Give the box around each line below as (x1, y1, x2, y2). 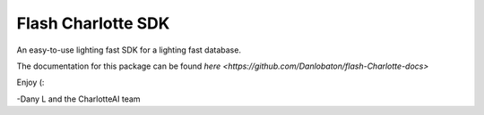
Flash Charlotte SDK (16, 13, 170, 33)
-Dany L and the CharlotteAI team (16, 94, 141, 104)
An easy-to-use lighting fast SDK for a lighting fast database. (16, 45, 242, 55)
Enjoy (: (16, 77, 45, 88)
